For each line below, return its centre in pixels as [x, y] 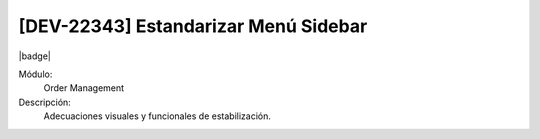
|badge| [35, 56]
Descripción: [45, 102]
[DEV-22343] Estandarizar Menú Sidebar [193, 26]
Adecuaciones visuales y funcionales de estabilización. [157, 116]
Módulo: [35, 74]
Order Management [84, 88]
